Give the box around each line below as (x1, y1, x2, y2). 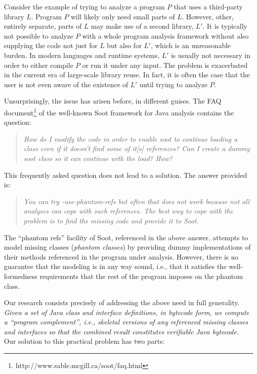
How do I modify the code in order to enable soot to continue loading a (23, 133, 238, 144)
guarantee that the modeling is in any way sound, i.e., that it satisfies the (4, 261, 227, 271)
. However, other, (182, 11, 234, 21)
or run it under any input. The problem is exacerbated (82, 59, 248, 70)
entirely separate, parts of (4, 21, 82, 31)
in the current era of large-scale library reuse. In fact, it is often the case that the (4, 69, 250, 80)
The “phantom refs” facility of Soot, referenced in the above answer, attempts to (4, 232, 248, 242)
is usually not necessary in (171, 50, 251, 60)
